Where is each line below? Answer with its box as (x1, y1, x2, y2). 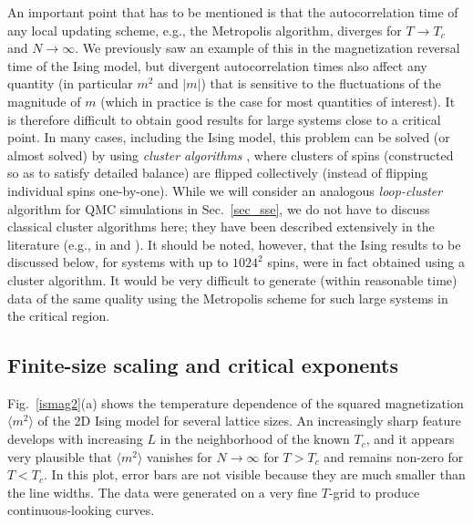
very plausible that (7, 447, 112, 466)
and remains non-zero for (324, 447, 464, 466)
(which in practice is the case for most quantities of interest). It (100, 91, 456, 110)
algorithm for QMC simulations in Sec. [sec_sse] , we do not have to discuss (7, 199, 430, 218)
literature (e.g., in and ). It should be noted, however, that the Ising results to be (7, 234, 461, 253)
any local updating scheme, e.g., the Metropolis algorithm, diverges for (7, 20, 402, 39)
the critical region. (7, 306, 110, 325)
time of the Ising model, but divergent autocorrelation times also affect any (7, 56, 427, 75)
